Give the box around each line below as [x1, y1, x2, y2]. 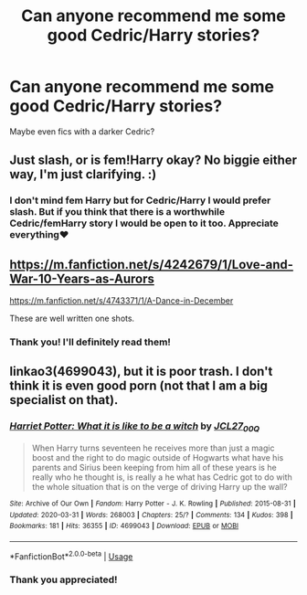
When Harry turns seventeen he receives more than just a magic [31, 442, 275, 453]
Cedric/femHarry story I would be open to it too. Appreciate [9, 217, 279, 229]
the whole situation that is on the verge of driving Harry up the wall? [31, 481, 288, 492]
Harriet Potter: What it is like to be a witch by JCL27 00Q [9, 420, 260, 434]
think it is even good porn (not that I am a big [9, 378, 268, 394]
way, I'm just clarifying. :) [9, 166, 157, 183]
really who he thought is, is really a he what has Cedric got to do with [31, 472, 292, 483]
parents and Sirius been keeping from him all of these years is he [31, 462, 277, 473]
